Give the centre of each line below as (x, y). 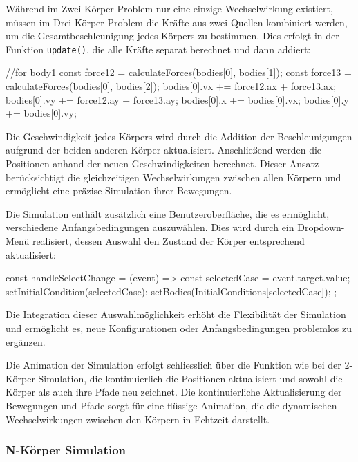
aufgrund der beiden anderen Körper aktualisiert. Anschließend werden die (164, 150)
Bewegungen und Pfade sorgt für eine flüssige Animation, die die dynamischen (171, 405)
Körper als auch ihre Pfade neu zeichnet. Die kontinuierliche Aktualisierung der (174, 392)
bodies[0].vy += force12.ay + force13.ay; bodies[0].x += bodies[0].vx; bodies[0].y (177, 99)
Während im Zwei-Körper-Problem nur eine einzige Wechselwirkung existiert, (169, 8)
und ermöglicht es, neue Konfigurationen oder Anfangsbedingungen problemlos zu (179, 327)
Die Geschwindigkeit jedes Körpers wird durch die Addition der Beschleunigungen (179, 136)
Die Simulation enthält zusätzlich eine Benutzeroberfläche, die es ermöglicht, (168, 213)
